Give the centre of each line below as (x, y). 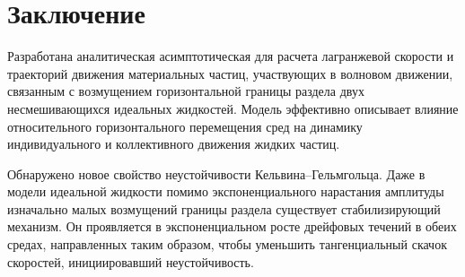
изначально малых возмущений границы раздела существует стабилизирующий (224, 208)
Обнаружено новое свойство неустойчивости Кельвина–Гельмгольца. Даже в (216, 173)
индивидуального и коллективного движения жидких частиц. (174, 144)
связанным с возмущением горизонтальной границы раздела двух (186, 91)
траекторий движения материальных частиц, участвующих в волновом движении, (230, 73)
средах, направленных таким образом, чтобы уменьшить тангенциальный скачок (227, 244)
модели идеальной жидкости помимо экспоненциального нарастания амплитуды (226, 191)
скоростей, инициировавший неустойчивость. (131, 261)
